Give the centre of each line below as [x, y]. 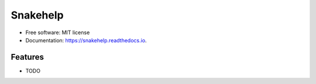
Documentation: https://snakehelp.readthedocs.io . [86, 40]
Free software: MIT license [58, 32]
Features [27, 57]
